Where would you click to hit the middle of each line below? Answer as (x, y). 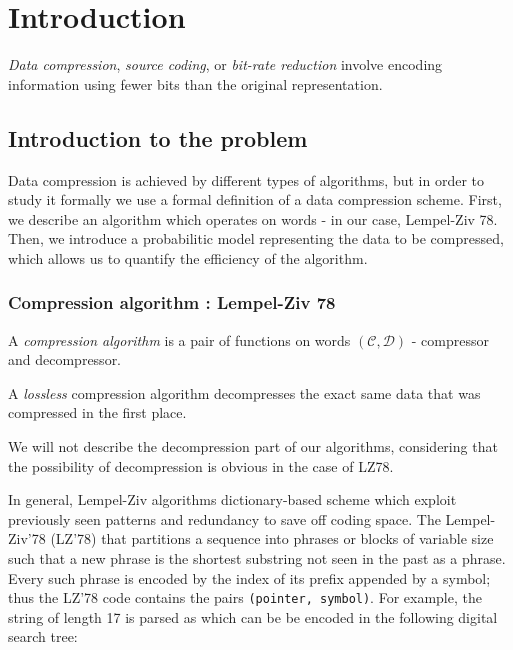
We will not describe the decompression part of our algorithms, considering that (253, 446)
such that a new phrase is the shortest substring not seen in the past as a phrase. (257, 558)
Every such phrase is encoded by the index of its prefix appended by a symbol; (249, 577)
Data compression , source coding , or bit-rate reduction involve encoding (225, 64)
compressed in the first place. (97, 412)
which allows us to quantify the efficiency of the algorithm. (188, 257)
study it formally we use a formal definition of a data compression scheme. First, (255, 199)
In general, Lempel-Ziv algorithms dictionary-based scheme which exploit (232, 499)
